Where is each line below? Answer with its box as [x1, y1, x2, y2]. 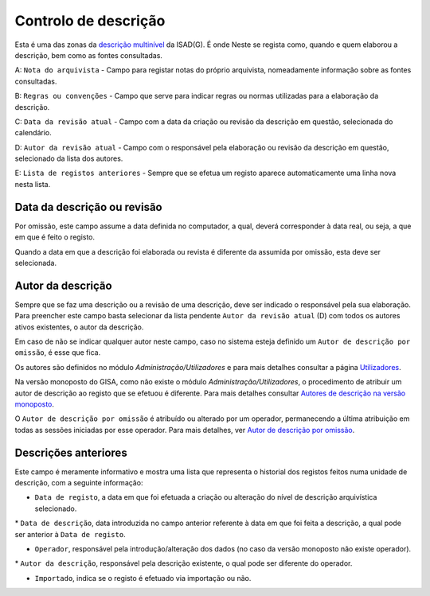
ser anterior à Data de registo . [14, 529, 127, 539]
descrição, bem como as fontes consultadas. [14, 50, 163, 60]
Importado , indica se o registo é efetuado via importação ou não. [34, 573, 252, 582]
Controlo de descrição [14, 12, 166, 29]
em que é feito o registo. [14, 232, 96, 242]
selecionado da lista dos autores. [14, 154, 123, 163]
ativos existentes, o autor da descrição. [14, 322, 144, 332]
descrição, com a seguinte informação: [14, 478, 143, 488]
